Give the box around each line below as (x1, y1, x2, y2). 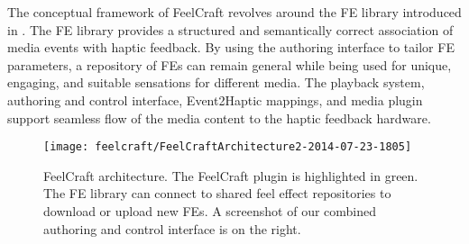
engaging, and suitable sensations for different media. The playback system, (7, 73, 425, 92)
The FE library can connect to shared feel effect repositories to (43, 184, 391, 203)
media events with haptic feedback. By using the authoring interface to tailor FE (7, 38, 455, 57)
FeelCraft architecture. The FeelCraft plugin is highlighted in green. (43, 166, 418, 185)
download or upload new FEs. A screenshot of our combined (43, 202, 377, 220)
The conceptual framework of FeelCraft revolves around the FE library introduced (7, 3, 462, 21)
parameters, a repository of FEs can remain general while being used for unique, (7, 55, 452, 74)
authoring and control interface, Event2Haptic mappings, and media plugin (7, 90, 423, 109)
